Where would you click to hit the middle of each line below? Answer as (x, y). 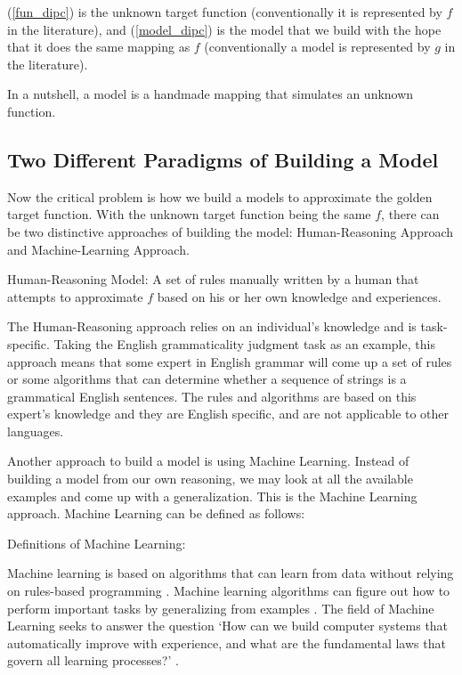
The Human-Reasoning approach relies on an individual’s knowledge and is (212, 326)
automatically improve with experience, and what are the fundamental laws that (227, 642)
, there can (410, 214)
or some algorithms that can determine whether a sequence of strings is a (207, 379)
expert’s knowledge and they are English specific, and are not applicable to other (228, 414)
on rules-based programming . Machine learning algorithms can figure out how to (229, 591)
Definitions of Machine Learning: (97, 543)
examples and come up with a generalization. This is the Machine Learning (212, 496)
